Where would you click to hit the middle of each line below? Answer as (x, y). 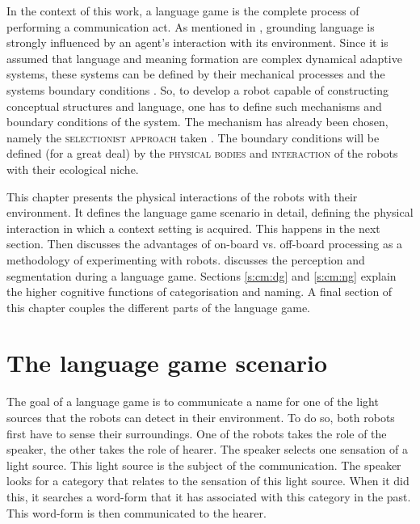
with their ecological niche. (73, 169)
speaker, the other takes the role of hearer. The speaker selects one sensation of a (207, 449)
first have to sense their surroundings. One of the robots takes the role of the (197, 433)
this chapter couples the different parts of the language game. (158, 307)
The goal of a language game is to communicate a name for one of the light (193, 401)
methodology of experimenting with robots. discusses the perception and (186, 259)
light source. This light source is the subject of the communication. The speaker (204, 465)
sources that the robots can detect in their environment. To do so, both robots (201, 417)
